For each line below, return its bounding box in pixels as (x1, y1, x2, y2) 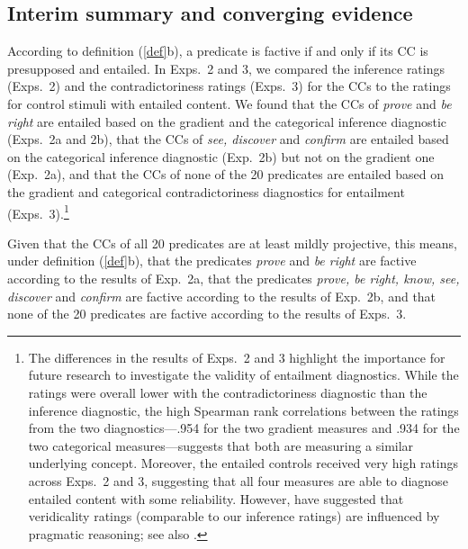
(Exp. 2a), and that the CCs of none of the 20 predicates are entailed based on (7, 165, 445, 184)
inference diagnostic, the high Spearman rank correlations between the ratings (28, 400, 459, 419)
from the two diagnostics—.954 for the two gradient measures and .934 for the (28, 418, 460, 437)
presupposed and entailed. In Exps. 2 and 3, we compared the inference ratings (7, 58, 445, 77)
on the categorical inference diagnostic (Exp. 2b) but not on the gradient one (7, 147, 435, 166)
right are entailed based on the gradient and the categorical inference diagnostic (7, 112, 447, 130)
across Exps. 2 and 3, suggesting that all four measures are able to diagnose (28, 471, 448, 490)
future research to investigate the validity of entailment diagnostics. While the (28, 365, 459, 384)
